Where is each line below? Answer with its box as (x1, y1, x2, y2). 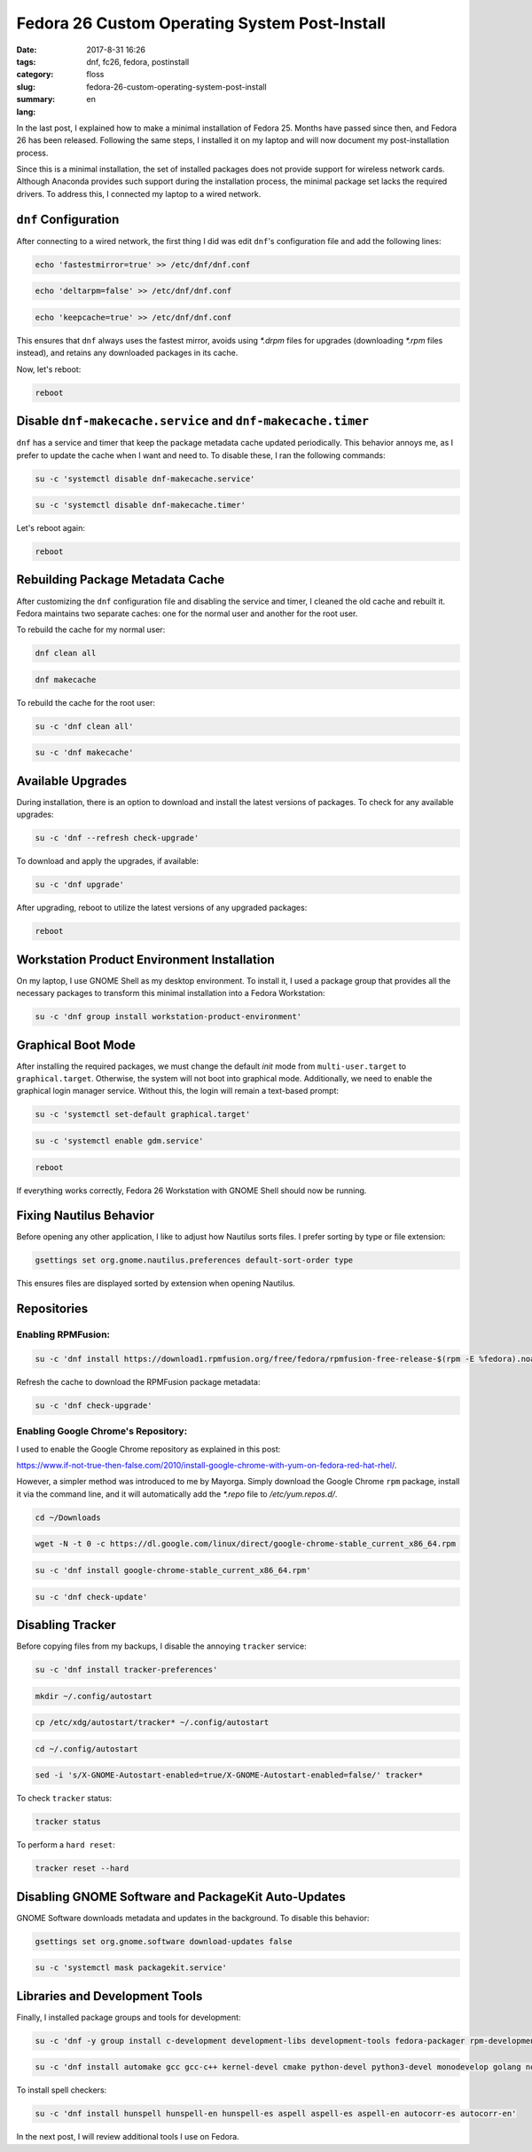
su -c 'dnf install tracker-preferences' (35, 1665, 218, 1675)
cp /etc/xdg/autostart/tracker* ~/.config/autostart (35, 1718, 270, 1728)
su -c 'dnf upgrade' (35, 880, 124, 890)
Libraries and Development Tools (16, 1989, 203, 2004)
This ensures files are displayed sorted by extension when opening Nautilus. (16, 1278, 296, 1289)
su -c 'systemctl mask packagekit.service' (35, 1963, 228, 1973)
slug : (16, 81, 35, 92)
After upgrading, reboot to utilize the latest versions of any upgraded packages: (16, 902, 308, 914)
